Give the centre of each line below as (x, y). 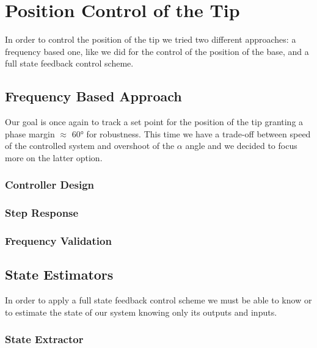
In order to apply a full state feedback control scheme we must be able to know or (158, 300)
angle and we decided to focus (241, 146)
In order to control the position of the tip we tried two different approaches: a (151, 39)
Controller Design (50, 185)
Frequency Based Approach (93, 96)
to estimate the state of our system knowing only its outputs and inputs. (141, 312)
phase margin (30, 133)
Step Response (42, 213)
